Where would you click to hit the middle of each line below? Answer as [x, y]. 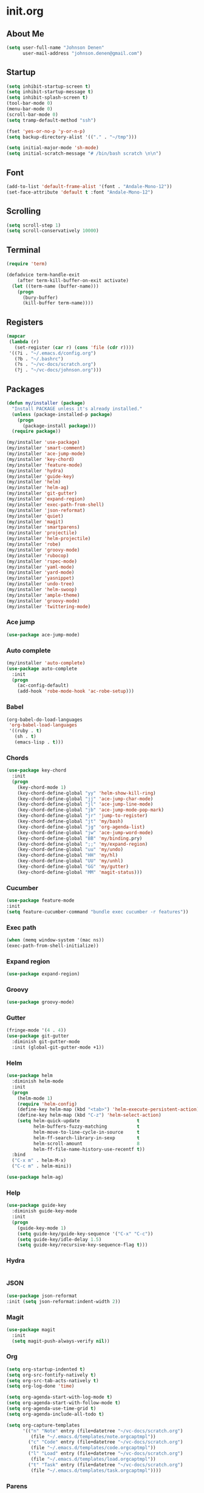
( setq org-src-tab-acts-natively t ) [53, 1380]
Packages [25, 389]
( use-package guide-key [36, 1206]
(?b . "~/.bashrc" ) [39, 359]
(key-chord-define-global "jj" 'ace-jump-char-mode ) [85, 799]
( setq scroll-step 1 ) [34, 225]
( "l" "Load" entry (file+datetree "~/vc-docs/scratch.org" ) [106, 1453]
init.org [25, 11]
